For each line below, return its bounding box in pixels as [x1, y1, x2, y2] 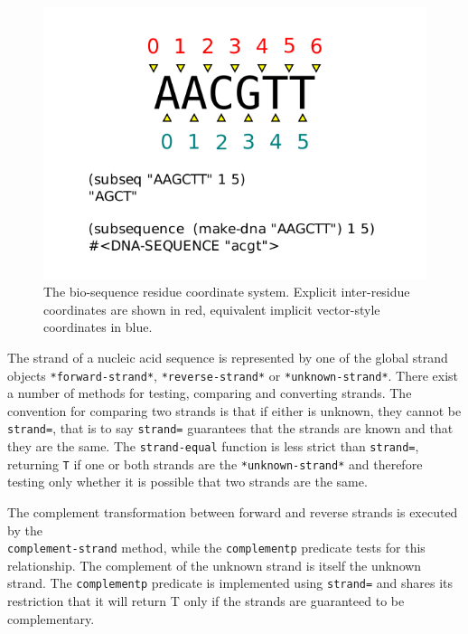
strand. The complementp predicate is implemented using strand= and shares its [7, 573, 454, 592]
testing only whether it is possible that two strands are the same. [7, 472, 368, 491]
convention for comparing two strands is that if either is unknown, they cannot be [7, 401, 462, 420]
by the [7, 520, 42, 539]
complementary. [7, 609, 95, 628]
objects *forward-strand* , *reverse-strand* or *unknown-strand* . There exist [7, 365, 459, 384]
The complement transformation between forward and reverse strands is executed [7, 502, 458, 521]
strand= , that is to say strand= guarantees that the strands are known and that [7, 419, 454, 438]
